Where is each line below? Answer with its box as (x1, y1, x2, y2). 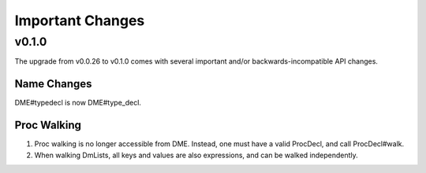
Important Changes (14, 12, 145, 29)
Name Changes (14, 77, 92, 90)
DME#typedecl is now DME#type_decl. (14, 98, 142, 108)
